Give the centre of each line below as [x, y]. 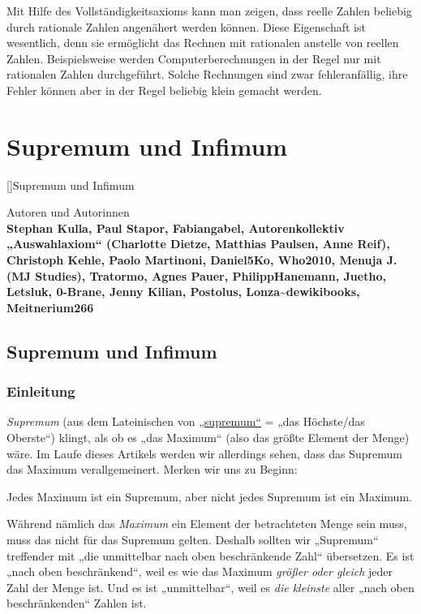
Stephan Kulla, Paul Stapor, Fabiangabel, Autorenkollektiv [176, 228]
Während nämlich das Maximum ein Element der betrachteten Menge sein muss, [207, 524]
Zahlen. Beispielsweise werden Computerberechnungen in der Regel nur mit [194, 58]
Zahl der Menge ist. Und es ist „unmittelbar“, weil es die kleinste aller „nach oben [210, 587]
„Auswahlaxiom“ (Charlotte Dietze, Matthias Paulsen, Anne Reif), [198, 244]
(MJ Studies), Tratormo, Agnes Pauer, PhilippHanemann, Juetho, [196, 275]
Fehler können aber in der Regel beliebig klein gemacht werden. [164, 90]
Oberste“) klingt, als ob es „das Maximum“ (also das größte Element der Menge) [208, 438]
